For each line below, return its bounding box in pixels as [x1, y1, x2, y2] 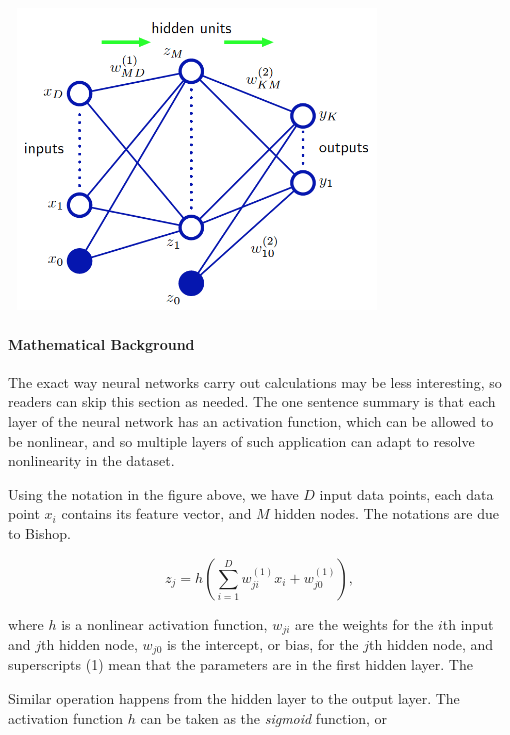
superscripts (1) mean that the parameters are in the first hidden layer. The [8, 654, 473, 675]
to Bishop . [8, 522, 71, 543]
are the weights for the [295, 613, 434, 634]
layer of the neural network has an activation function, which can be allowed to [8, 410, 494, 431]
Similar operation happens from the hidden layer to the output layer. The [8, 688, 460, 708]
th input [442, 613, 494, 634]
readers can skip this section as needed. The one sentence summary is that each [8, 391, 496, 412]
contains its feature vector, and [61, 503, 252, 524]
